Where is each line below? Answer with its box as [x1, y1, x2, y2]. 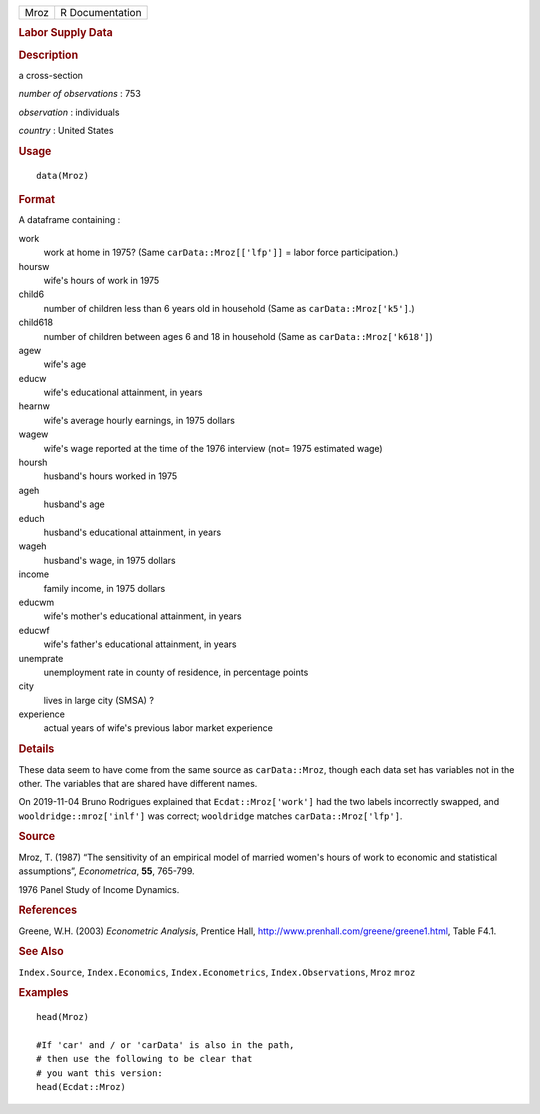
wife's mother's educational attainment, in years [43, 610, 242, 622]
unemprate [18, 652, 64, 664]
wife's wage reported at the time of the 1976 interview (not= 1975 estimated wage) [43, 442, 384, 454]
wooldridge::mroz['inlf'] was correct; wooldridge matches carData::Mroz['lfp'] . [18, 810, 403, 822]
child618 [18, 316, 54, 329]
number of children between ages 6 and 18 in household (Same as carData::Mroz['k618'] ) [43, 330, 434, 342]
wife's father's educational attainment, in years [43, 638, 237, 650]
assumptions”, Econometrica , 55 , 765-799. [18, 865, 195, 877]
